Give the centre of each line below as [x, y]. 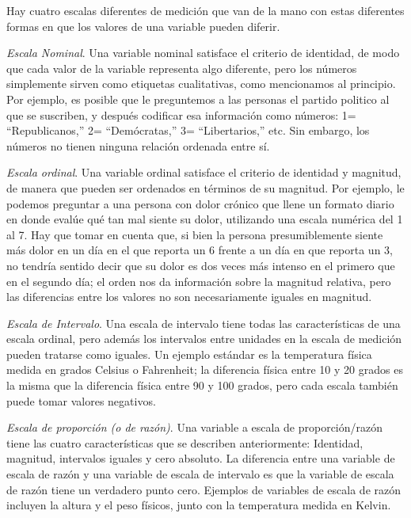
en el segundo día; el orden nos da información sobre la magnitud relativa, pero [199, 281]
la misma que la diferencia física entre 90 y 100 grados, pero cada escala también [202, 385]
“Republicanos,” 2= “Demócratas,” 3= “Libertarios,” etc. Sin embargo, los [188, 130]
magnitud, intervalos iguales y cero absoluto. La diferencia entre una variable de [201, 458]
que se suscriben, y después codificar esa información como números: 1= [181, 114]
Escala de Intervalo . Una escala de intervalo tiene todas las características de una [204, 323]
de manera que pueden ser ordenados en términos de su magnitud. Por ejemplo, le [205, 187]
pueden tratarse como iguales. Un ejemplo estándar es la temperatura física [189, 354]
